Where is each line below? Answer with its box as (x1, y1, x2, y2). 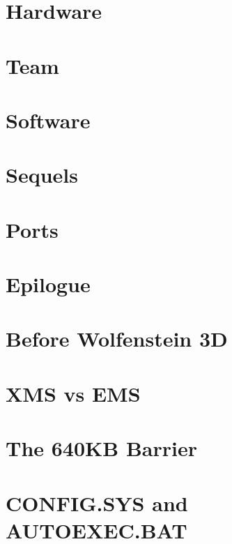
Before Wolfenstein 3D (6, 324, 228, 353)
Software (6, 105, 91, 134)
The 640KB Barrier (6, 434, 197, 462)
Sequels (6, 160, 78, 189)
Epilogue (6, 270, 91, 299)
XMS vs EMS (6, 379, 141, 407)
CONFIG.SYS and (6, 488, 188, 517)
